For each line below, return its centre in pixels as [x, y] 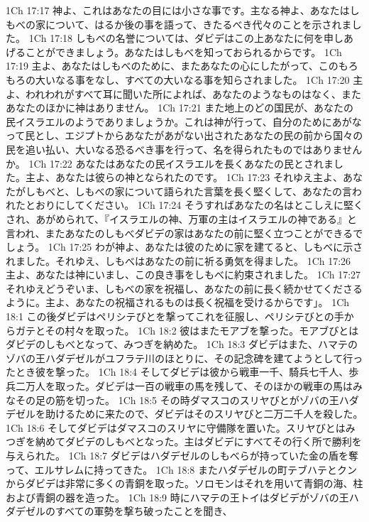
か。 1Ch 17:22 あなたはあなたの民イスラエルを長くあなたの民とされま [170, 163]
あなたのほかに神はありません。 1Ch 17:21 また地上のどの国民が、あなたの [180, 108]
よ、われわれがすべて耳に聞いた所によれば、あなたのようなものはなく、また [184, 93]
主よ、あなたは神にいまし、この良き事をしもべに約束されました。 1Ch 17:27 [183, 274]
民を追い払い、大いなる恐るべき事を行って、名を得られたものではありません [184, 149]
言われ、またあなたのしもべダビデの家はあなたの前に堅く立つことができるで [184, 233]
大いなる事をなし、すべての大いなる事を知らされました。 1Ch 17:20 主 [199, 79]
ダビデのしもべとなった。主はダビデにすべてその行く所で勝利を [213, 441]
